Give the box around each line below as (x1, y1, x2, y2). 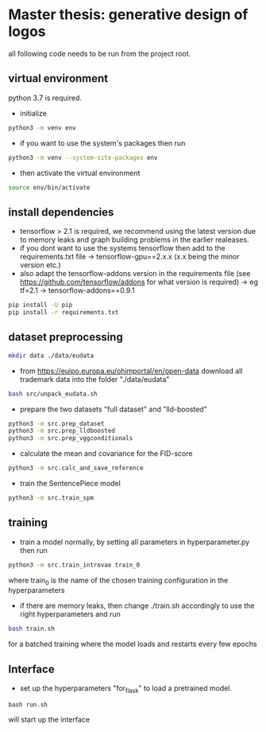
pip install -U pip (8, 301, 73, 310)
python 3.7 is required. (8, 93, 82, 103)
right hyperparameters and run (19, 609, 121, 619)
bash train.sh (8, 625, 56, 633)
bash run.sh (8, 700, 48, 709)
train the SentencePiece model (19, 479, 121, 488)
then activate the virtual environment (19, 168, 141, 177)
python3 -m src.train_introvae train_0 (8, 561, 141, 569)
